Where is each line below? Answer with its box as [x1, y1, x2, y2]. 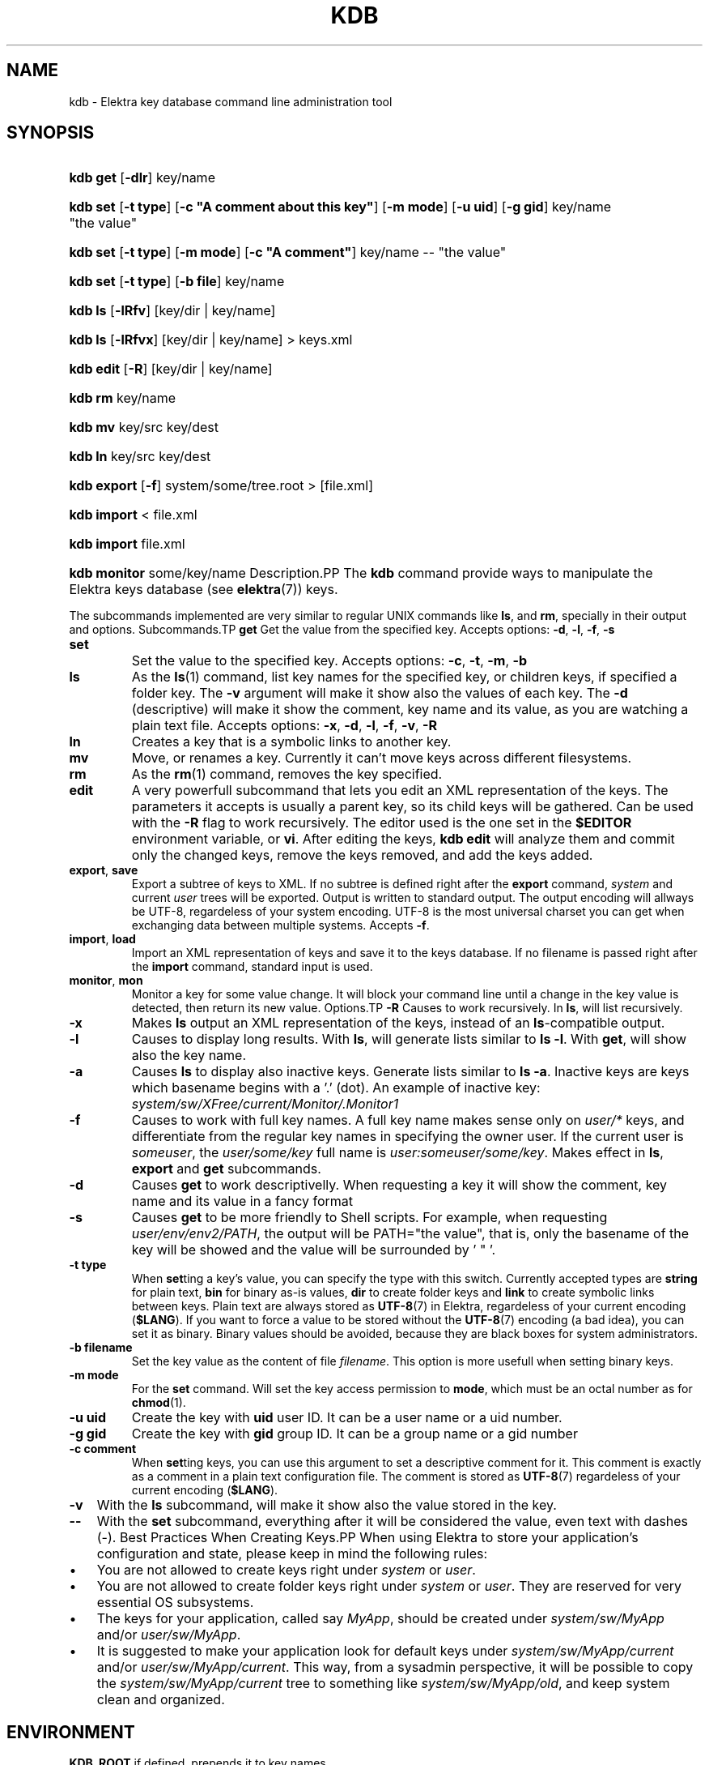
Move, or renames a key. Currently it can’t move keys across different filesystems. [131, 750, 632, 767]
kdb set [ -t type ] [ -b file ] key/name [69, 273, 285, 290]
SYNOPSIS [6, 122, 95, 143]
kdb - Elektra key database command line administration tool [69, 94, 393, 109]
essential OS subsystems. [96, 1594, 254, 1611]
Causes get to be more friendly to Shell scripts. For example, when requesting [131, 1209, 608, 1226]
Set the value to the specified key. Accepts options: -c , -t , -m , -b [131, 652, 528, 669]
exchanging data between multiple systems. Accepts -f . [131, 918, 430, 933]
